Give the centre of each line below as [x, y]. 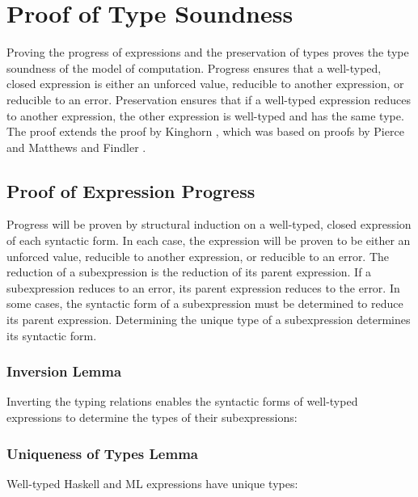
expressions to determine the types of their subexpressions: [152, 417]
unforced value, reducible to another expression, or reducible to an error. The [198, 256]
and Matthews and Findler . [76, 147]
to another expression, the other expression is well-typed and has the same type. [205, 115]
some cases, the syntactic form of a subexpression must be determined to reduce [205, 303]
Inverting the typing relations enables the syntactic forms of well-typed [182, 401]
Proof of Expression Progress [131, 190]
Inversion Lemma [64, 371]
